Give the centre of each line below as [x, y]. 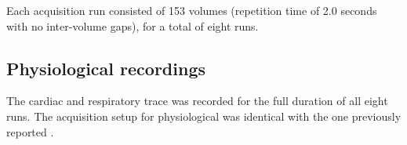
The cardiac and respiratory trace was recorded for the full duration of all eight [197, 101]
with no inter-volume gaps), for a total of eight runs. [133, 25]
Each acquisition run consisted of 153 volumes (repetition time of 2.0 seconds [192, 10]
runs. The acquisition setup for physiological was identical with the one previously [204, 116]
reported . [30, 131]
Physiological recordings [106, 68]
